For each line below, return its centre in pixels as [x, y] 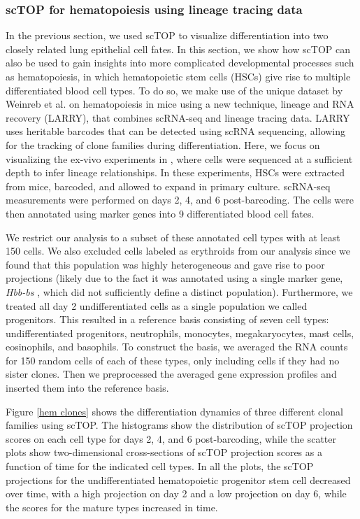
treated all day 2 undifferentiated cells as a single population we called [157, 305]
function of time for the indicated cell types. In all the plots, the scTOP [160, 466]
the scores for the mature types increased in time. [112, 507]
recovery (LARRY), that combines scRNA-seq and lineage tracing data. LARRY [178, 117]
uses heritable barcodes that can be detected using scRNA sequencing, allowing [176, 131]
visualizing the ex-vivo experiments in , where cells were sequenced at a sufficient [179, 158]
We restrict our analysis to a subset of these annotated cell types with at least [173, 237]
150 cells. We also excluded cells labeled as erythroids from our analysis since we [178, 251]
